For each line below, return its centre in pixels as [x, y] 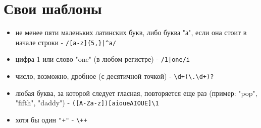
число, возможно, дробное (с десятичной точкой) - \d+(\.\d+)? [115, 76]
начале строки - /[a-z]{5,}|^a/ [66, 42]
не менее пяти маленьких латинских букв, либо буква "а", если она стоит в [131, 32]
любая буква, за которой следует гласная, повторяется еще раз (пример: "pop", [136, 93]
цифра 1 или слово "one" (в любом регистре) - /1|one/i [102, 59]
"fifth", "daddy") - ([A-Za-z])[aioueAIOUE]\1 [87, 103]
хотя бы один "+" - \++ [51, 119]
